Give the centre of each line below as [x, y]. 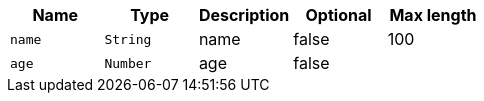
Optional [338, 15]
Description [244, 15]
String [128, 39]
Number [128, 63]
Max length [433, 15]
